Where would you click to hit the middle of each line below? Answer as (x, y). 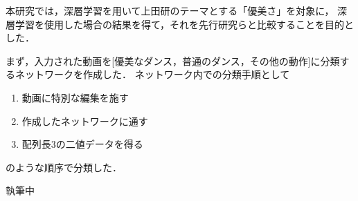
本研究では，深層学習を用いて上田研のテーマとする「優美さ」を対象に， (170, 10)
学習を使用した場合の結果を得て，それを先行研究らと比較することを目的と (185, 24)
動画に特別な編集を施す (75, 97)
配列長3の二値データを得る (82, 144)
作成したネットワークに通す (85, 121)
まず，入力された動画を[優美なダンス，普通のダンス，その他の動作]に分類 (173, 60)
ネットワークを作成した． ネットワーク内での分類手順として (152, 74)
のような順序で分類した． (64, 167)
